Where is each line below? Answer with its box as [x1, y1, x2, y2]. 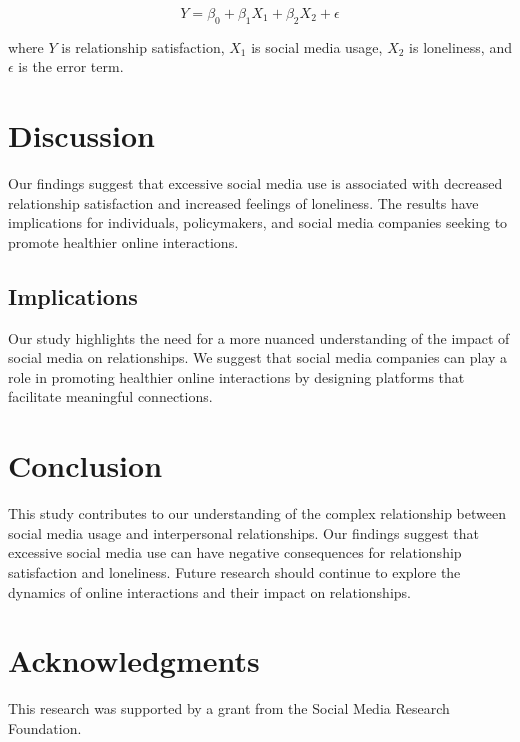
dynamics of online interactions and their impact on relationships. [8, 581, 411, 602]
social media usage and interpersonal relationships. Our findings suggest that [8, 522, 479, 543]
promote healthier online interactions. [8, 231, 239, 252]
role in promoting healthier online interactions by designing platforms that [8, 366, 465, 387]
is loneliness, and [409, 36, 512, 57]
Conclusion [8, 445, 163, 486]
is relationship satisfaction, [61, 36, 225, 57]
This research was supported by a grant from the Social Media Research [8, 698, 450, 719]
